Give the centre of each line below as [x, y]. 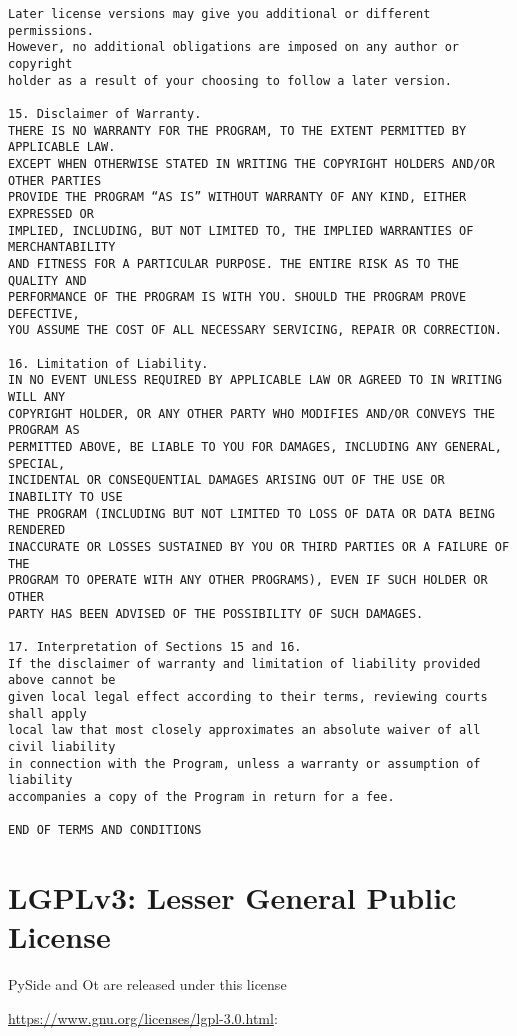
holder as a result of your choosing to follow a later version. [230, 80]
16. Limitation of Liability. [108, 363]
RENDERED [37, 530]
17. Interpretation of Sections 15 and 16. [155, 646]
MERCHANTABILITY [62, 247]
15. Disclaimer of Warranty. [105, 113]
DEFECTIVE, [44, 313]
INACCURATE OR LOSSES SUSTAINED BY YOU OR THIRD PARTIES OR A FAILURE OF [259, 547]
